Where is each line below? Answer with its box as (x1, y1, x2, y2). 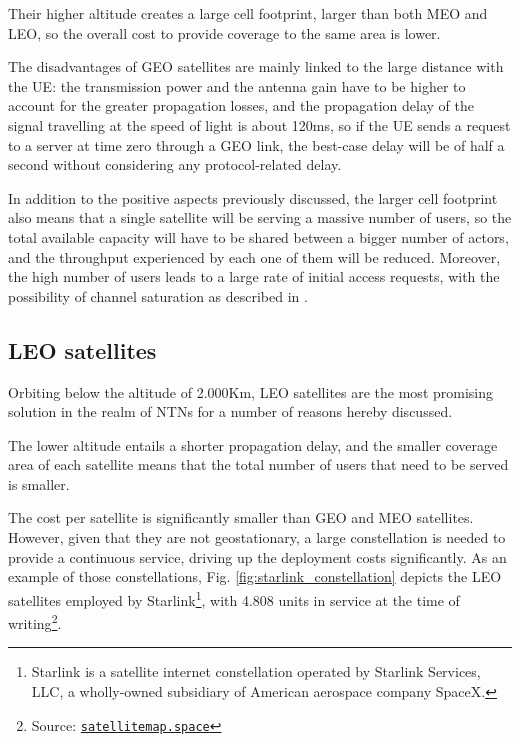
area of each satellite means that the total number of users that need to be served (8, 454, 509, 475)
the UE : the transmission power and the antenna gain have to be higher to (8, 75, 466, 96)
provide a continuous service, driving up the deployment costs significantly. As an (8, 546, 507, 567)
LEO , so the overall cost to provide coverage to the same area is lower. (8, 22, 441, 43)
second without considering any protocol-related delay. (8, 154, 342, 175)
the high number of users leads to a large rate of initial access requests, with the (8, 266, 500, 287)
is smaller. (8, 473, 70, 494)
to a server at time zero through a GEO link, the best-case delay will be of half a (8, 134, 505, 155)
